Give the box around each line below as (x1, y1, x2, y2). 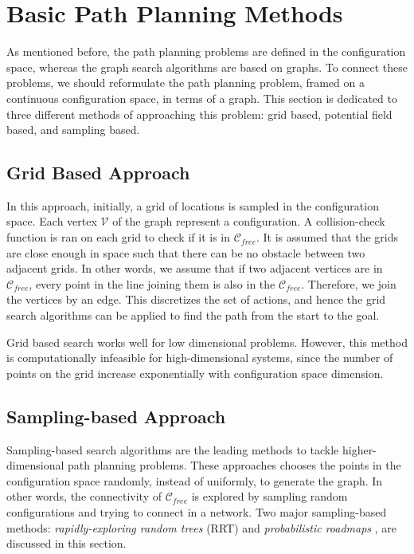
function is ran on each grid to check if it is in (6, 229, 231, 246)
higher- (342, 441, 377, 458)
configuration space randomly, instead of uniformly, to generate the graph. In (6, 472, 383, 489)
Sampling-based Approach (6, 403, 226, 428)
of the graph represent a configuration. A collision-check (112, 213, 385, 230)
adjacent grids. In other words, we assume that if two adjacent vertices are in (6, 260, 383, 277)
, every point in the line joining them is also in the (29, 275, 275, 292)
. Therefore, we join (301, 275, 396, 292)
